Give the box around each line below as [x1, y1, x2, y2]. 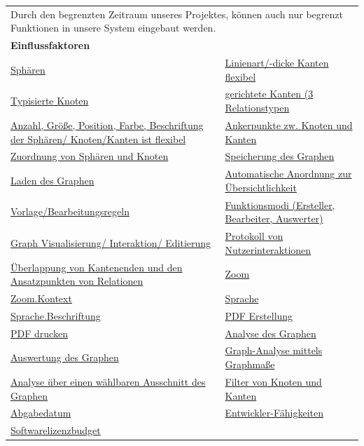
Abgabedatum [10, 405, 71, 420]
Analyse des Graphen [225, 325, 316, 340]
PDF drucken [10, 325, 68, 340]
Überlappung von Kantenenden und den [10, 259, 183, 274]
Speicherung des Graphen [225, 149, 335, 163]
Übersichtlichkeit [225, 180, 297, 194]
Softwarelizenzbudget [10, 423, 101, 438]
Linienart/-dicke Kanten [225, 55, 329, 70]
